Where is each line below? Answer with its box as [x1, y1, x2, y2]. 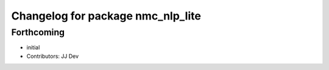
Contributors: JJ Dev [26, 52, 79, 60]
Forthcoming [11, 27, 65, 38]
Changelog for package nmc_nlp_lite [11, 9, 201, 23]
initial [26, 44, 40, 51]
